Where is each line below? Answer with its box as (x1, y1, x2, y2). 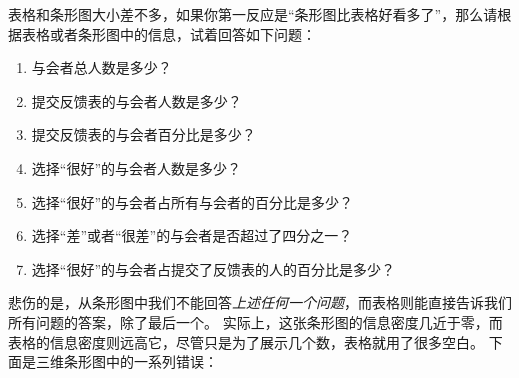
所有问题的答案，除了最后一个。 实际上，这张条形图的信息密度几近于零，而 (8, 311, 503, 332)
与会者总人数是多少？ (31, 57, 172, 78)
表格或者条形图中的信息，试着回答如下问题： (21, 23, 316, 44)
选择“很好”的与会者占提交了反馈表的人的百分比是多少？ (31, 258, 396, 279)
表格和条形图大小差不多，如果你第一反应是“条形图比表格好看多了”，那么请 (8, 4, 498, 24)
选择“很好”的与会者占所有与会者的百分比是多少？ (31, 191, 354, 212)
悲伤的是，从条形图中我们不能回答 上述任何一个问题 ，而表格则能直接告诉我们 (8, 292, 512, 313)
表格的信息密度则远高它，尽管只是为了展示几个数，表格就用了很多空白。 (8, 331, 484, 352)
